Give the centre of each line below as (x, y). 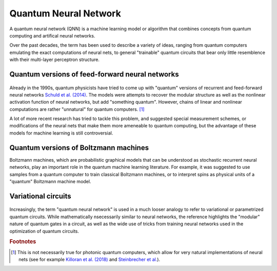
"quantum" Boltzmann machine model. (50, 181)
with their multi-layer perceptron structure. (55, 60)
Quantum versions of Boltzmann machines (79, 148)
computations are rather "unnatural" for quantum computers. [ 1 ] (77, 109)
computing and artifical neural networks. (52, 35)
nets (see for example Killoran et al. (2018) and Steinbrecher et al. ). (90, 259)
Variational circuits (40, 196)
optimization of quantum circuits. (44, 231)
